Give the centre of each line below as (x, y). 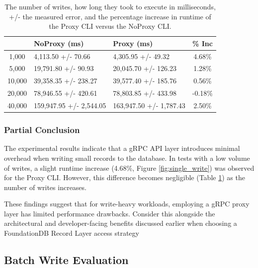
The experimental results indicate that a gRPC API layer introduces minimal (122, 148)
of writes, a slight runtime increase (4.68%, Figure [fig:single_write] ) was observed (129, 167)
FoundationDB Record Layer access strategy (72, 233)
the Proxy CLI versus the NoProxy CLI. (110, 26)
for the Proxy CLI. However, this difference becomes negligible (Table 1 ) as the (125, 177)
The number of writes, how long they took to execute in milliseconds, (110, 6)
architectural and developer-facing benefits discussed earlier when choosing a (121, 223)
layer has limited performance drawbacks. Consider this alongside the (110, 213)
